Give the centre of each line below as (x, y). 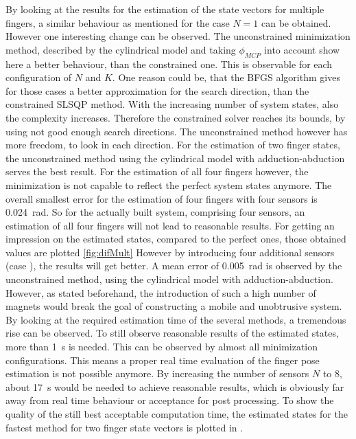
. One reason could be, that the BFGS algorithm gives (226, 77)
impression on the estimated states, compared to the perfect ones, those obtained (176, 239)
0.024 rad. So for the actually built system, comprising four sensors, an (155, 212)
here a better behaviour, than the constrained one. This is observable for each (169, 64)
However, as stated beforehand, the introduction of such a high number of (161, 292)
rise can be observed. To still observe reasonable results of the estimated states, (172, 333)
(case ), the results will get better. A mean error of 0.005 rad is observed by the (174, 266)
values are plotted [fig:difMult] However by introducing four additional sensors (170, 252)
